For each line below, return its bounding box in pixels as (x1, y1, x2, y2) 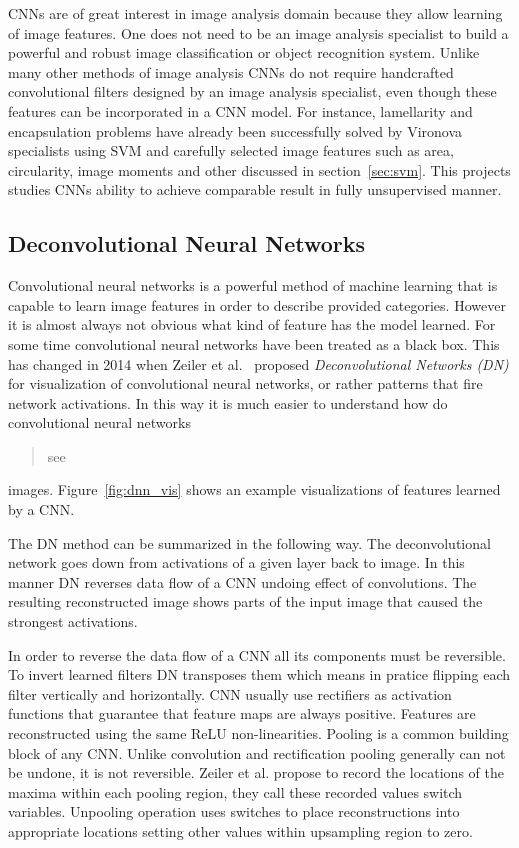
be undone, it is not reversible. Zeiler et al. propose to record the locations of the (8, 762, 504, 783)
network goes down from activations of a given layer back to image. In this (8, 552, 465, 573)
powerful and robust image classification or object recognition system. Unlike (8, 42, 480, 63)
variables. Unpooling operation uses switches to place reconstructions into (8, 801, 460, 822)
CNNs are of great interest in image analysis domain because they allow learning (8, 3, 503, 23)
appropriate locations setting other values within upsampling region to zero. (8, 820, 473, 841)
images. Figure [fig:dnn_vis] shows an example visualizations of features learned (8, 479, 501, 500)
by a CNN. (8, 499, 75, 520)
